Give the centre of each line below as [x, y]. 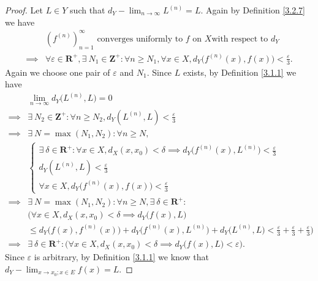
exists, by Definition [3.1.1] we [240, 72]
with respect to [240, 39]
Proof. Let [24, 10]
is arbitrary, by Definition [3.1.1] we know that [121, 257]
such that [88, 10]
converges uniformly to [140, 39]
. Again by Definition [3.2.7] [253, 10]
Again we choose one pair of [58, 72]
